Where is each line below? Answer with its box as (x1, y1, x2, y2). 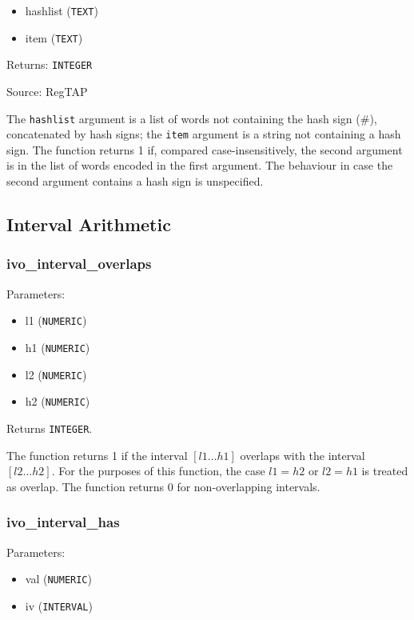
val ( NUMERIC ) (25, 570, 92, 587)
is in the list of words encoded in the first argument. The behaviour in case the (6, 157, 393, 174)
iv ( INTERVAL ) (25, 597, 93, 614)
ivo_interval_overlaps (6, 254, 152, 274)
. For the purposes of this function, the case (51, 462, 265, 479)
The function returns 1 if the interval (6, 446, 188, 463)
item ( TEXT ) (25, 29, 83, 46)
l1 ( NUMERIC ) (25, 312, 87, 329)
